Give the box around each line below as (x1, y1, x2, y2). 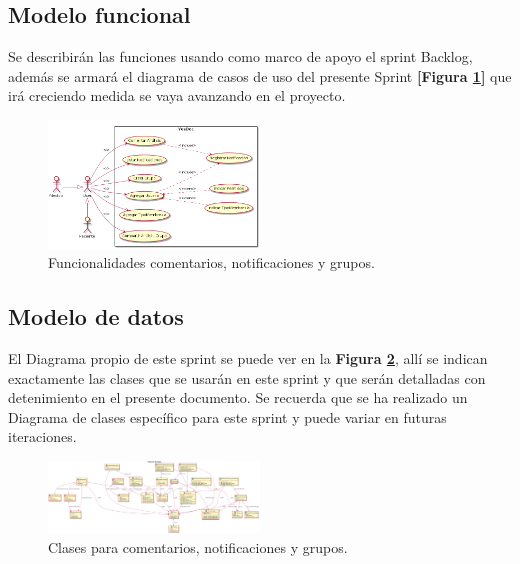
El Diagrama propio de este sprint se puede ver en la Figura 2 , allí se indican (8, 348, 488, 368)
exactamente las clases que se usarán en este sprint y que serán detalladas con (8, 367, 486, 388)
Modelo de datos (8, 301, 184, 332)
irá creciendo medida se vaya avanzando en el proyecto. (8, 85, 346, 106)
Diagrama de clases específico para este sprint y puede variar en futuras (8, 406, 447, 427)
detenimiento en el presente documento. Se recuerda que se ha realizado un (8, 387, 468, 408)
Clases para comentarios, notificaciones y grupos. (48, 536, 348, 557)
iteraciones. (8, 426, 77, 447)
